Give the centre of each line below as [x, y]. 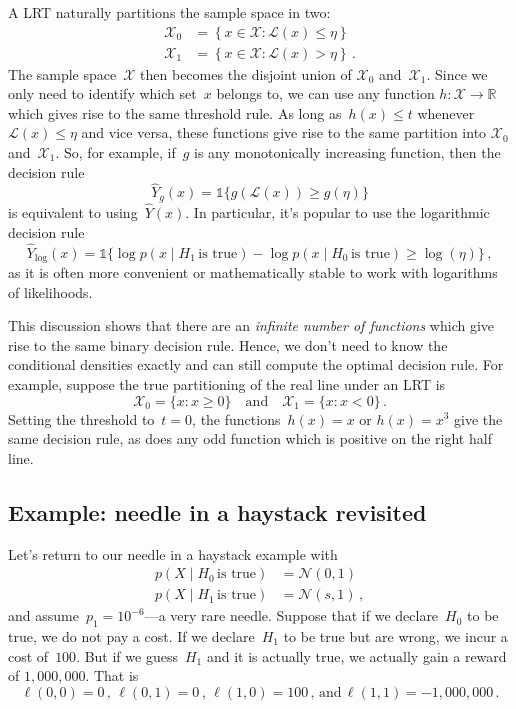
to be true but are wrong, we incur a [395, 635]
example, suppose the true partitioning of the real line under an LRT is [227, 383]
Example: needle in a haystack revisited [217, 511]
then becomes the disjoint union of [246, 73]
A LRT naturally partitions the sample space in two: [169, 12]
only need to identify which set [102, 93]
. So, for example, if [115, 152]
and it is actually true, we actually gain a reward [356, 655]
